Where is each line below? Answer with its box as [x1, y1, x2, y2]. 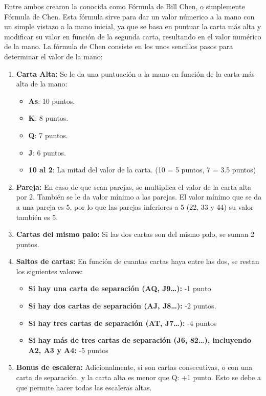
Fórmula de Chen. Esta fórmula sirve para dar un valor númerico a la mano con [4, 11, 255, 21]
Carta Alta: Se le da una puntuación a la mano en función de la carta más [16, 68, 255, 79]
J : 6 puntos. [28, 147, 66, 158]
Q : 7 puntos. [28, 129, 68, 140]
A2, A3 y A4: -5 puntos [28, 344, 108, 355]
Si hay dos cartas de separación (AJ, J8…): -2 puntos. [28, 300, 216, 311]
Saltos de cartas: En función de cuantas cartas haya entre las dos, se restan [16, 256, 259, 267]
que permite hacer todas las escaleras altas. [16, 382, 152, 392]
